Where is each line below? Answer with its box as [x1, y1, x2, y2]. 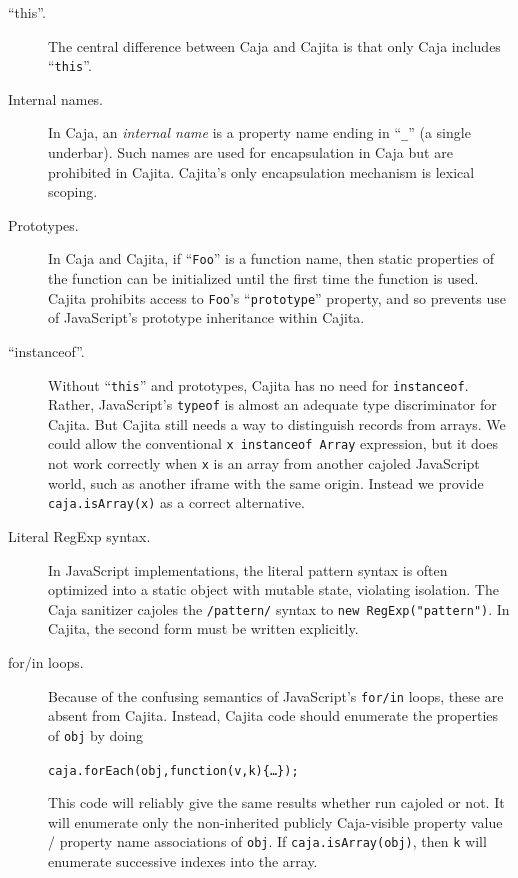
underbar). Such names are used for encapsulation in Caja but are [48, 142, 453, 163]
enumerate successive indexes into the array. [48, 851, 318, 872]
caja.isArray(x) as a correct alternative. [48, 492, 305, 513]
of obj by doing [48, 724, 144, 745]
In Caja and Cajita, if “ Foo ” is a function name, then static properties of [48, 248, 495, 269]
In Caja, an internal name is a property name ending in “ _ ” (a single [48, 122, 471, 143]
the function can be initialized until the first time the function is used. [48, 268, 479, 289]
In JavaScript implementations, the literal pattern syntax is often [48, 559, 448, 580]
